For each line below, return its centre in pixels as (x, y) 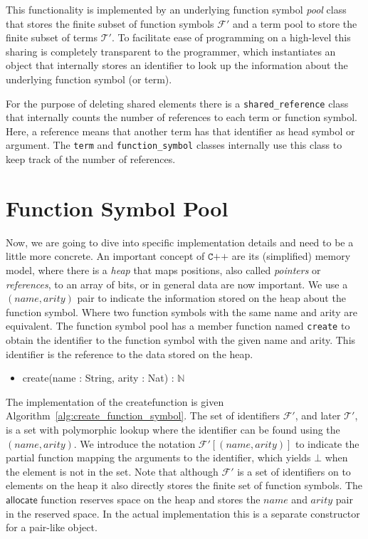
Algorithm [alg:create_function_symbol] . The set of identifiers (143, 415)
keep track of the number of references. (91, 159)
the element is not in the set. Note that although (112, 471)
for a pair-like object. (52, 527)
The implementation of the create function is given (115, 401)
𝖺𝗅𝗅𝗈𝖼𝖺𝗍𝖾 (22, 500)
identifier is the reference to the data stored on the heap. (130, 354)
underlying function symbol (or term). (89, 79)
